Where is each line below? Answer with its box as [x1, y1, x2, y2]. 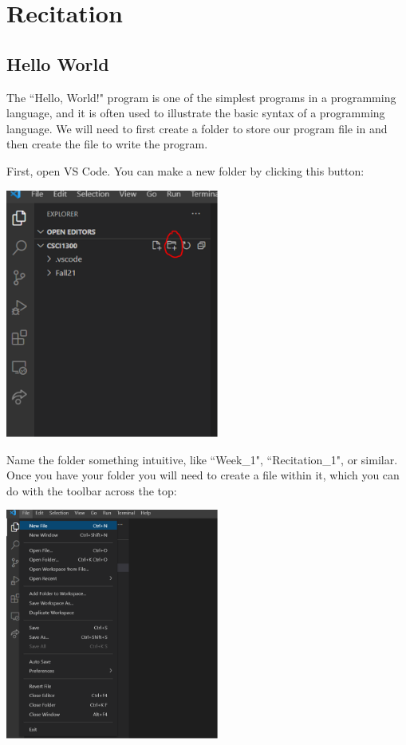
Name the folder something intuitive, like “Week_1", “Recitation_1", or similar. [6, 451, 398, 467]
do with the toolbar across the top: [6, 482, 177, 499]
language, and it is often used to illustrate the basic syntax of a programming [6, 104, 385, 121]
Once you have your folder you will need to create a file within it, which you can [6, 467, 400, 483]
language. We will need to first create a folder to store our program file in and [6, 120, 388, 136]
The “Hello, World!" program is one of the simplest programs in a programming [6, 89, 396, 105]
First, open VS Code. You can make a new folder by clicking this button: [6, 162, 365, 179]
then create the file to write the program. [6, 136, 208, 152]
